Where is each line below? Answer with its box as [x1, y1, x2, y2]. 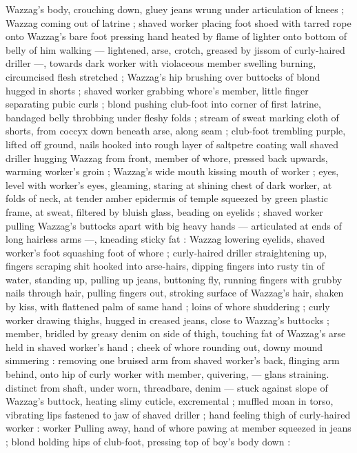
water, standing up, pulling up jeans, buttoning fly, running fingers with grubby [6, 272, 343, 286]
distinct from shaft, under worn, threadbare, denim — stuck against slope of [6, 380, 328, 394]
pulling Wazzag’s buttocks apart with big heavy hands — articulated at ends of [6, 218, 342, 232]
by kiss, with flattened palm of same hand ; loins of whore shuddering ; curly [6, 299, 330, 314]
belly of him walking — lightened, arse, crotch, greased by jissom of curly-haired [6, 42, 345, 57]
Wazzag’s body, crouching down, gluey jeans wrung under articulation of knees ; [6, 2, 345, 16]
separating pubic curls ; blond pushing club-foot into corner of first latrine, [6, 97, 321, 111]
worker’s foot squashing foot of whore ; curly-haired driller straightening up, [6, 245, 327, 259]
